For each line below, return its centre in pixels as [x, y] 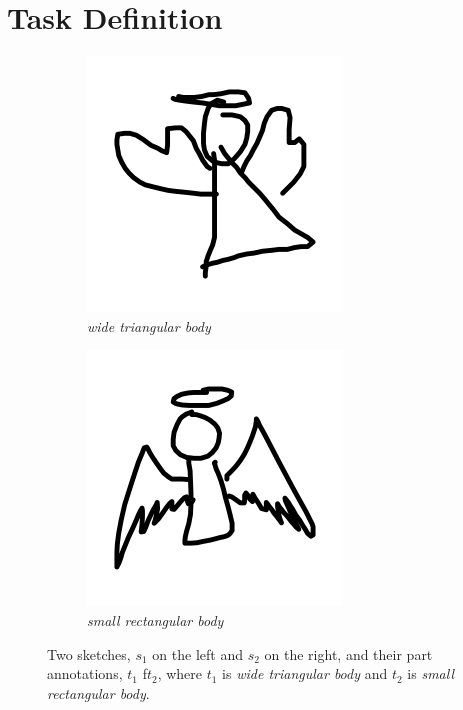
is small [430, 673]
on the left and [197, 653]
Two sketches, [89, 653]
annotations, [85, 673]
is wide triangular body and [305, 673]
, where [180, 673]
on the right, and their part [348, 653]
